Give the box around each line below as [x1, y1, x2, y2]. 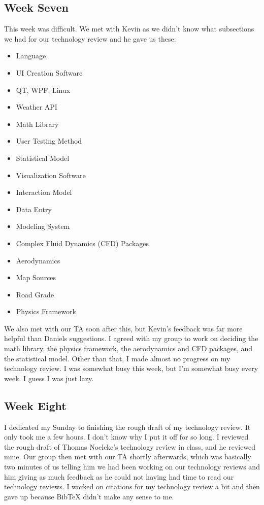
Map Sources [16, 272, 56, 283]
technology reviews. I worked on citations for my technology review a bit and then [4, 481, 260, 492]
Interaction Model [16, 187, 72, 197]
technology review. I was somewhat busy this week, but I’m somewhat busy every [4, 363, 258, 374]
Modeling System [16, 221, 70, 231]
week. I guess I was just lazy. [4, 373, 94, 383]
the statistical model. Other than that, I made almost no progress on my [4, 353, 230, 363]
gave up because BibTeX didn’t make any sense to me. [4, 491, 174, 501]
